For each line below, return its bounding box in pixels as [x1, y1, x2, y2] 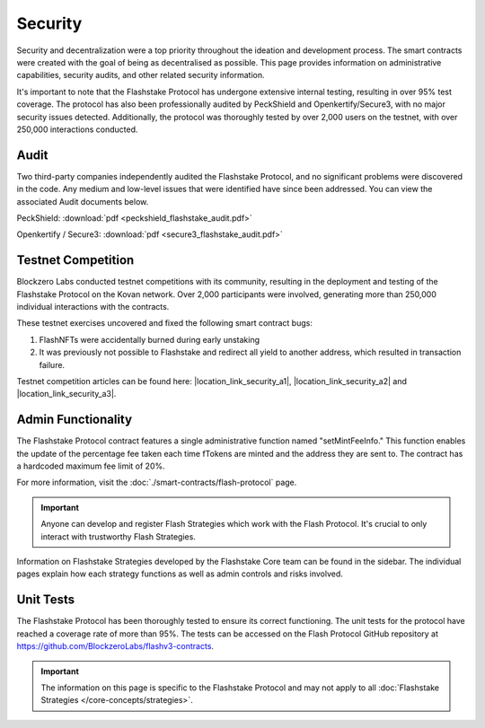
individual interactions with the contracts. [16, 302, 170, 312]
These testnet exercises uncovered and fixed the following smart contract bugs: [16, 318, 313, 329]
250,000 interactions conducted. [16, 124, 138, 135]
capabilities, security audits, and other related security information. [16, 70, 265, 81]
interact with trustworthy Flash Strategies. [40, 531, 197, 542]
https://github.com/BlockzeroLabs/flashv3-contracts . [16, 641, 215, 652]
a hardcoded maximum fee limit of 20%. [16, 460, 165, 471]
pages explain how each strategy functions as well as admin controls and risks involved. [16, 568, 343, 579]
